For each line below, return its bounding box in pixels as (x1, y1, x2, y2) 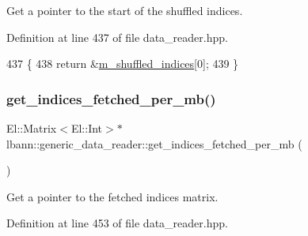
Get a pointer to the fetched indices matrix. (6, 188, 219, 204)
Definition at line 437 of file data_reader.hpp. (6, 28, 228, 45)
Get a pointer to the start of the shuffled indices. (6, 2, 243, 18)
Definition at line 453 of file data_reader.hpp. (6, 215, 228, 231)
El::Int (70, 120, 103, 136)
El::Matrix (6, 120, 57, 136)
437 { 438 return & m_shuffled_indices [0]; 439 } (6, 55, 239, 72)
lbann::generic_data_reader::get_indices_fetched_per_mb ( (6, 135, 302, 152)
